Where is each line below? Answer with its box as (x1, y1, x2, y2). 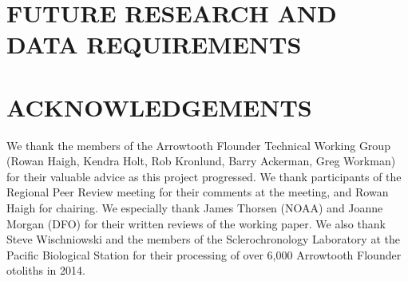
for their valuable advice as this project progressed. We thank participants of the (6, 168, 402, 184)
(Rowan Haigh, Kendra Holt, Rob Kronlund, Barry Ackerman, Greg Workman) (6, 152, 396, 169)
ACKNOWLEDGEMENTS (6, 90, 312, 123)
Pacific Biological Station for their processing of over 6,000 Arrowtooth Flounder (6, 246, 402, 263)
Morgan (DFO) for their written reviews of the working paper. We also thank (6, 215, 386, 232)
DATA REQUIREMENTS (6, 28, 302, 61)
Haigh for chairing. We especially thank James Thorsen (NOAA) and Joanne (6, 200, 383, 216)
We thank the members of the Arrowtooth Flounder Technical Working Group (6, 137, 390, 153)
